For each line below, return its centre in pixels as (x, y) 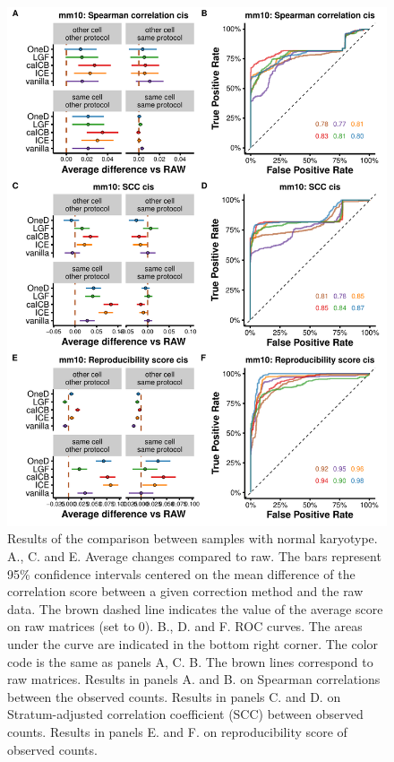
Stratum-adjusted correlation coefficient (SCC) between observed (185, 714)
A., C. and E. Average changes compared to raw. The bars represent (194, 556)
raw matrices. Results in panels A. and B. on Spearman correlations (194, 679)
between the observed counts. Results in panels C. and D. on (174, 696)
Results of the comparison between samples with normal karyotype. (193, 538)
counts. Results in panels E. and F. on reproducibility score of (177, 732)
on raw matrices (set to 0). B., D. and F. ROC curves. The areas (185, 626)
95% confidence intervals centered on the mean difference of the (181, 573)
